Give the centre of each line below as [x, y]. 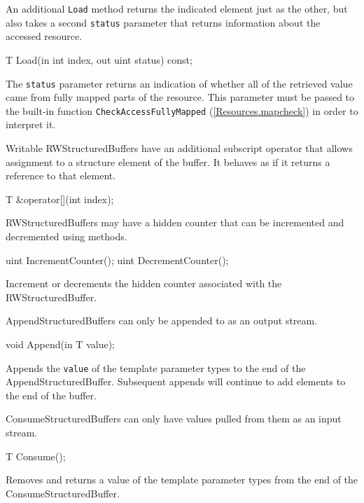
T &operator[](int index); [60, 199]
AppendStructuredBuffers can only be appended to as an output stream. [162, 321]
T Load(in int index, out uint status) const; [99, 59]
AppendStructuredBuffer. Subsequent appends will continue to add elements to [176, 381]
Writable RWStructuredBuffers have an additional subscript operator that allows [179, 148]
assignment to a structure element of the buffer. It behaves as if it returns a [168, 161]
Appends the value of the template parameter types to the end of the [156, 367]
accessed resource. [44, 36]
